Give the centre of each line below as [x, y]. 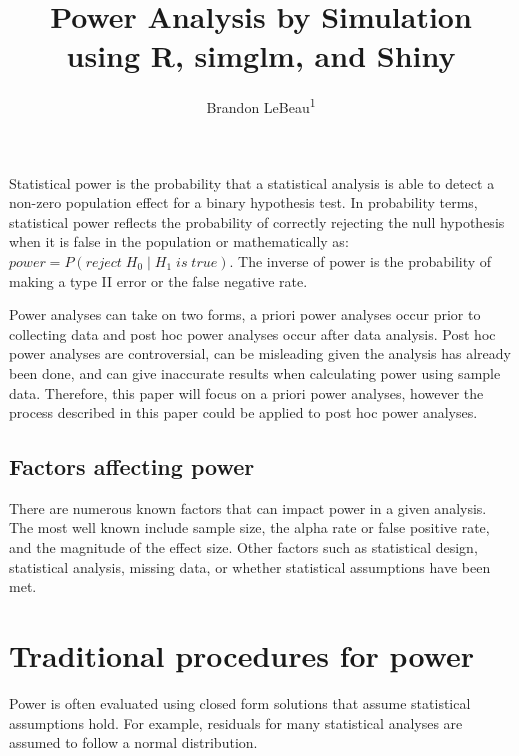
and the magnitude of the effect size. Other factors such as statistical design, [243, 547]
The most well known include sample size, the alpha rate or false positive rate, [249, 527]
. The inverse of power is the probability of [360, 260]
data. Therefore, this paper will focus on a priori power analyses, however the [246, 392]
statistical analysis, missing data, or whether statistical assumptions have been [250, 566]
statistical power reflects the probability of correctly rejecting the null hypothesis [257, 221]
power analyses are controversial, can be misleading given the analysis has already [260, 353]
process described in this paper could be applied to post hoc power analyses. [243, 412]
